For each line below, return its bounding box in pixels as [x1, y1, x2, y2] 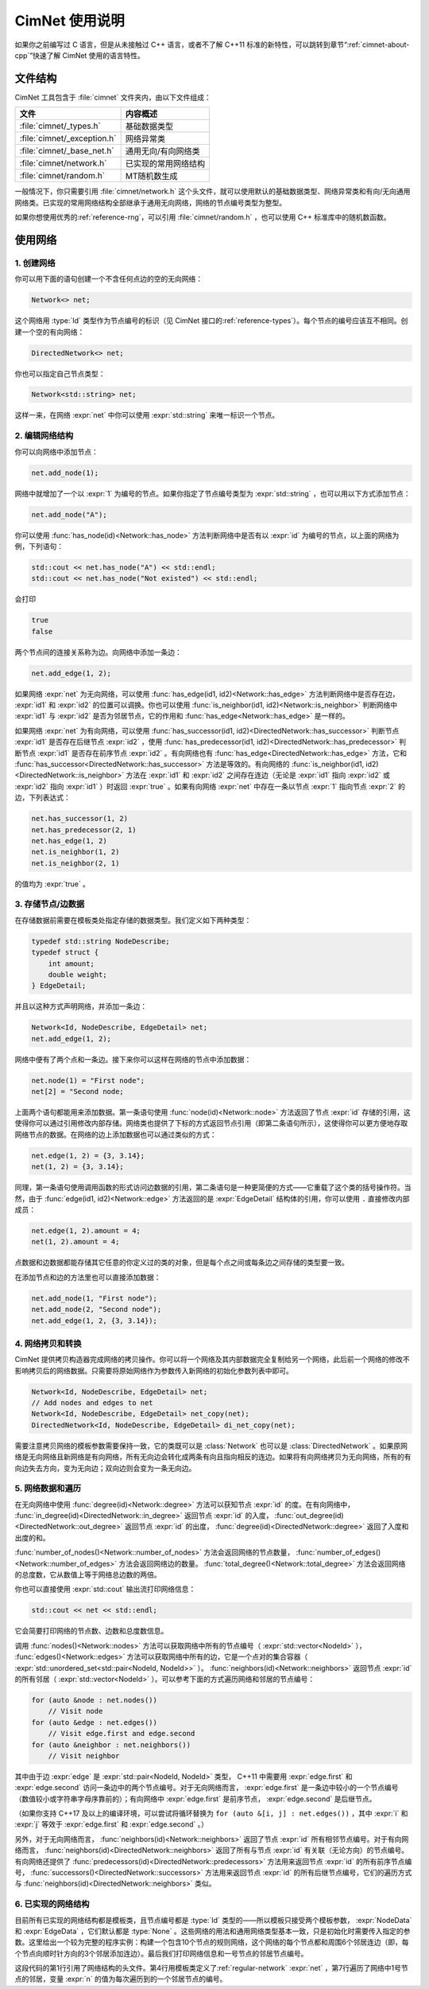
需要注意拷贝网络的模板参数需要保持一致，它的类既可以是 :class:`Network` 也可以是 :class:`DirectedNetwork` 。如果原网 [14, 1441, 408, 1450]
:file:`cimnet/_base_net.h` [19, 146, 114, 157]
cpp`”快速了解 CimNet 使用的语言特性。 [14, 50, 145, 60]
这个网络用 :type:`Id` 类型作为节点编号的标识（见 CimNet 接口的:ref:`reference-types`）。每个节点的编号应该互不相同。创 [14, 316, 408, 325]
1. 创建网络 [14, 257, 56, 268]
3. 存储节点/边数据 [14, 899, 85, 910]
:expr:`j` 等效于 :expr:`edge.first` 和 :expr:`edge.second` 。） [14, 1820, 209, 1829]
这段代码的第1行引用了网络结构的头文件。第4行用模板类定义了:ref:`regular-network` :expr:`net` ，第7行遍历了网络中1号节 [14, 1964, 408, 1973]
